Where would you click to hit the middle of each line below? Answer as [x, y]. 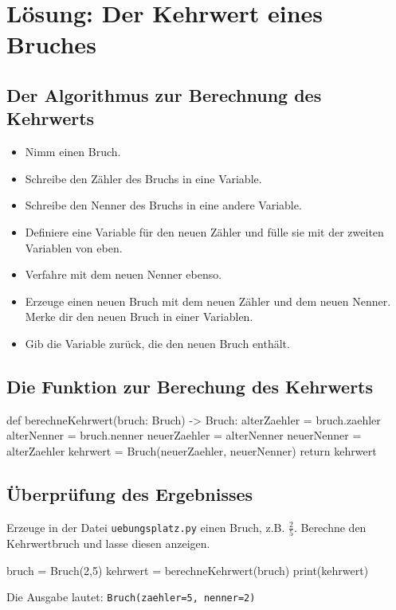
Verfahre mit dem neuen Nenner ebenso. [124, 274]
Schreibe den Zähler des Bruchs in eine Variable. [143, 178]
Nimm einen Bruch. [73, 152]
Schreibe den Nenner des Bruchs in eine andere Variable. [163, 205]
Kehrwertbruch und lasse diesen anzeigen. [108, 543]
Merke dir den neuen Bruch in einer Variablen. [139, 317]
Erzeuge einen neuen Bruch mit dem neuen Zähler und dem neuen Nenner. [208, 301]
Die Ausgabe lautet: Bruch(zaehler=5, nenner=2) [131, 597]
